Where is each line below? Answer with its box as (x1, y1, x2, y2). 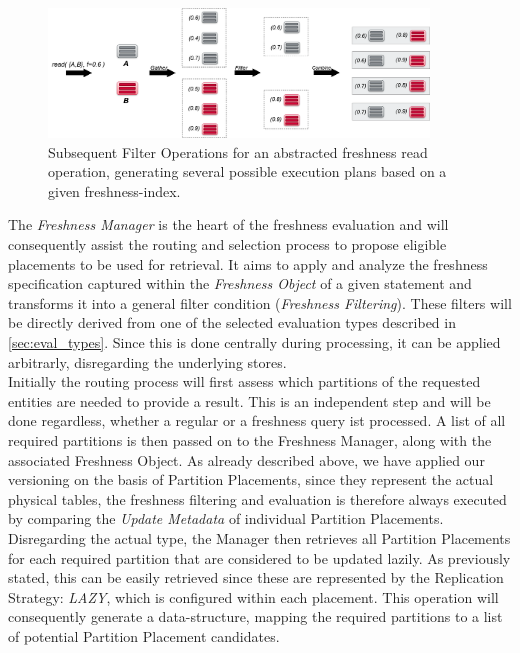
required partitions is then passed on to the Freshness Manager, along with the (8, 429, 492, 450)
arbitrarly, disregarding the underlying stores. (8, 351, 287, 372)
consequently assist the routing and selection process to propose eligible (8, 234, 447, 255)
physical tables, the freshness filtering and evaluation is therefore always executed (8, 488, 507, 509)
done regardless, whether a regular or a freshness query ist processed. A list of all (8, 410, 506, 431)
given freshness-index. (48, 180, 181, 201)
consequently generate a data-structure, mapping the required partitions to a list (8, 606, 503, 627)
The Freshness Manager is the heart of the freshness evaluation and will (8, 214, 449, 235)
